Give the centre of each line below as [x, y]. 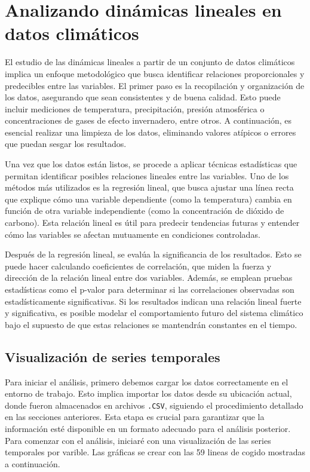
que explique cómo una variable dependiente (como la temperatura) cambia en [148, 199]
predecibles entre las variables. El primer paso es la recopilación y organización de [155, 85]
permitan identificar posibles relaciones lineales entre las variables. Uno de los [147, 175]
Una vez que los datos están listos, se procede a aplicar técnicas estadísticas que [151, 164]
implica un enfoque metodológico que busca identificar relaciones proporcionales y [155, 73]
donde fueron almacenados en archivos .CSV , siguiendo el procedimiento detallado [154, 405]
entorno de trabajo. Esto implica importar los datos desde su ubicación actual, [148, 393]
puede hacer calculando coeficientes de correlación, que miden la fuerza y [138, 266]
